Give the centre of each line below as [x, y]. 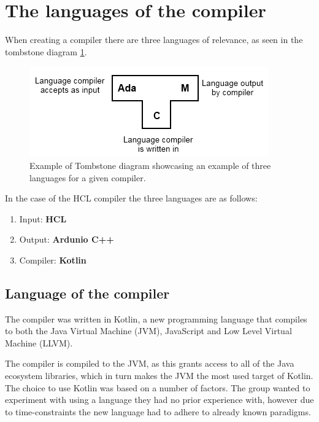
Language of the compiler [87, 293]
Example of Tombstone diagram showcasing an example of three [150, 165]
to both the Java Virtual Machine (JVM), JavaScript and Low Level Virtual [148, 331]
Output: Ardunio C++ [67, 239]
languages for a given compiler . [88, 177]
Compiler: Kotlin [53, 260]
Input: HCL [43, 218]
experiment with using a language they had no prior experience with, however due [159, 400]
